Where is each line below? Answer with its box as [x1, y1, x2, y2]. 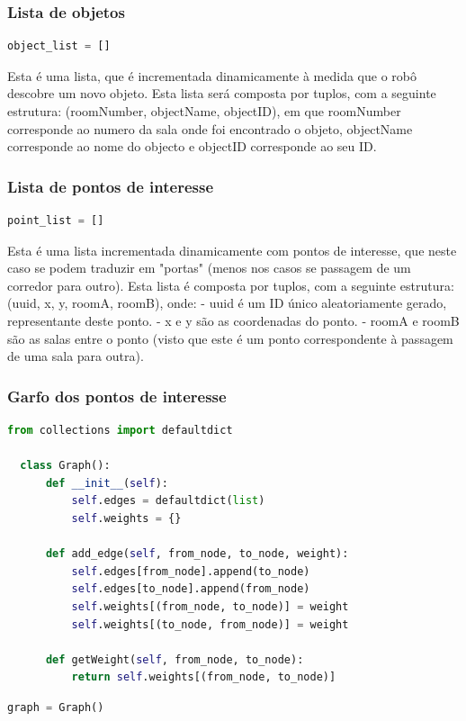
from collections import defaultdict [7, 423, 233, 437]
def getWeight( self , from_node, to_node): [45, 653, 304, 666]
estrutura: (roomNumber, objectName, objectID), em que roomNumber [7, 102, 401, 120]
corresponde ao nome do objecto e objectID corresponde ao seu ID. [7, 137, 377, 156]
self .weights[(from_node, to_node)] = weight [71, 599, 349, 613]
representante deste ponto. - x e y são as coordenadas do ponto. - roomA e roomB [7, 311, 460, 329]
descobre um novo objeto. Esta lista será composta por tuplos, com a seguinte [7, 84, 436, 103]
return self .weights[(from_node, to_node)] [71, 671, 336, 684]
